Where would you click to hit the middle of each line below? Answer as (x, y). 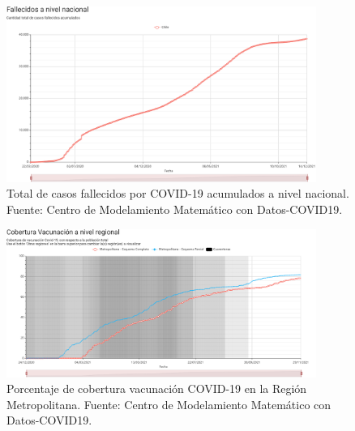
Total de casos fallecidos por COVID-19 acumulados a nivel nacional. (178, 193)
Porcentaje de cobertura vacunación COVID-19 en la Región (157, 388)
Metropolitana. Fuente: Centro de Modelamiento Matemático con (169, 404)
